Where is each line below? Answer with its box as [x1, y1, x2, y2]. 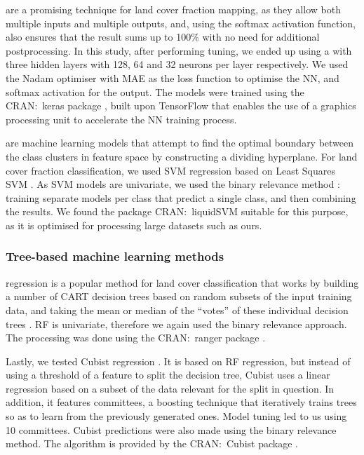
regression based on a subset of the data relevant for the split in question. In [6, 381, 335, 395]
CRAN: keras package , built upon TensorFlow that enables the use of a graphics [6, 98, 356, 113]
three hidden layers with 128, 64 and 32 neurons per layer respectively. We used [6, 57, 349, 72]
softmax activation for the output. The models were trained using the [6, 84, 304, 99]
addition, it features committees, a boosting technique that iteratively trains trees [6, 395, 357, 409]
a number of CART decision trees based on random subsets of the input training [6, 289, 352, 304]
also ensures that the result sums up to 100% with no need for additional [6, 29, 320, 44]
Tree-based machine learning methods [6, 247, 224, 265]
